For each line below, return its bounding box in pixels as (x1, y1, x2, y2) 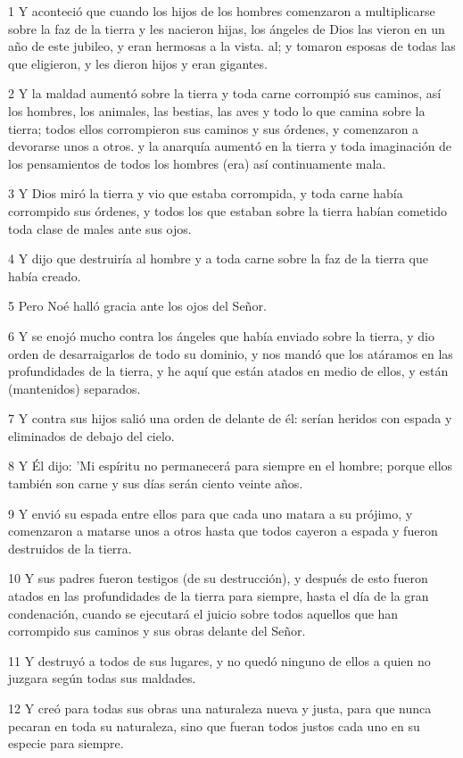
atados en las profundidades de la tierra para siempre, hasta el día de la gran (8, 587, 429, 605)
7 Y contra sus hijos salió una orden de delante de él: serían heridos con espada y (8, 409, 452, 428)
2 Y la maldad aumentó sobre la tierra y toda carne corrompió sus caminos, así (8, 84, 442, 103)
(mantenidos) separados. (8, 379, 141, 397)
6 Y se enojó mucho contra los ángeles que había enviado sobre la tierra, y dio (8, 326, 434, 345)
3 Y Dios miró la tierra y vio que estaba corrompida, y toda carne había (8, 184, 403, 203)
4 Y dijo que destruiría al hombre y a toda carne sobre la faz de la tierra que (8, 249, 428, 268)
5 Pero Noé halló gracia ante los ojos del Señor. (8, 296, 267, 315)
